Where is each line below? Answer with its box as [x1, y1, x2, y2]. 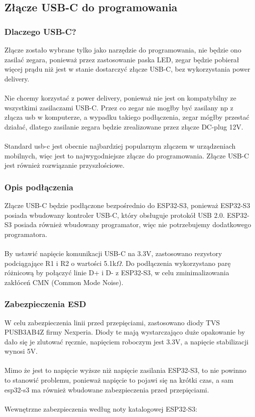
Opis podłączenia [4, 181, 74, 193]
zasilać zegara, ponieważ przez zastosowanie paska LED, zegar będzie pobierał [4, 54, 239, 64]
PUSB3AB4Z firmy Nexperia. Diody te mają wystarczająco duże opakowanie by [4, 327, 245, 337]
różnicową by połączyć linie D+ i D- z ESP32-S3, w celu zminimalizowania [4, 267, 229, 278]
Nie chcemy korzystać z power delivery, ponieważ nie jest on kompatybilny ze [4, 92, 236, 103]
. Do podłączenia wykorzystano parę [121, 258, 231, 268]
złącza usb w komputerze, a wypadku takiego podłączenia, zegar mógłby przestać [4, 112, 250, 122]
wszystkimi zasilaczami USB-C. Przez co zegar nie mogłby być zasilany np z [4, 102, 233, 112]
